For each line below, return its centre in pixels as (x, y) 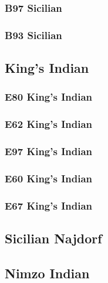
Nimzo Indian (47, 273)
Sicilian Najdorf (53, 238)
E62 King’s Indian (49, 124)
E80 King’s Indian (49, 97)
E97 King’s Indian (49, 151)
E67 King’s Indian (49, 205)
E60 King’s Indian (49, 178)
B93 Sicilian (33, 35)
